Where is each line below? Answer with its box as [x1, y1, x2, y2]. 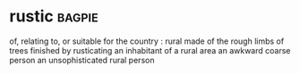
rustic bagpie [9, 6, 99, 27]
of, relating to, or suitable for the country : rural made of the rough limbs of [9, 36, 285, 46]
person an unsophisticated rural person [9, 54, 155, 65]
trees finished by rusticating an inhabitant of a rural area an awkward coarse [9, 45, 291, 55]
